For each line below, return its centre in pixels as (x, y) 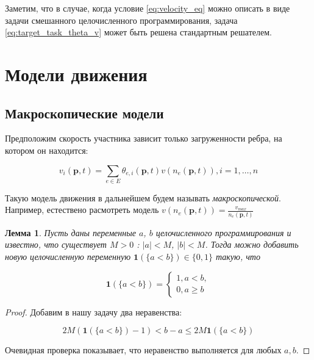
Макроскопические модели (84, 113)
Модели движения (76, 74)
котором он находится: (47, 150)
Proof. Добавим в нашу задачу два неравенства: (94, 311)
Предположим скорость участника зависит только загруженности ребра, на (144, 138)
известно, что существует (56, 244)
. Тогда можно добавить (252, 244)
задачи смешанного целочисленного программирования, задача (121, 20)
